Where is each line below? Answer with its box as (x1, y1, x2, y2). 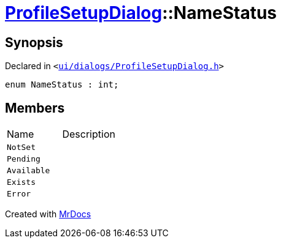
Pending (7, 154, 40, 164)
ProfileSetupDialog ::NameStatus (5, 2, 277, 23)
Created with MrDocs (5, 209, 91, 220)
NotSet (7, 143, 36, 152)
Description (62, 128, 115, 141)
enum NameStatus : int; (5, 80, 119, 90)
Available (7, 166, 50, 176)
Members (5, 100, 65, 116)
